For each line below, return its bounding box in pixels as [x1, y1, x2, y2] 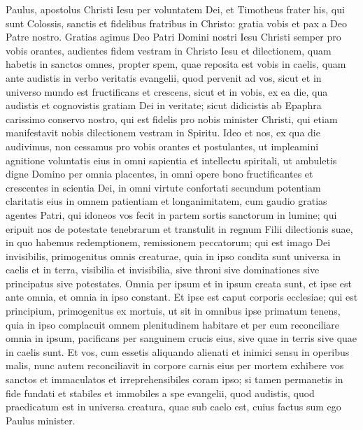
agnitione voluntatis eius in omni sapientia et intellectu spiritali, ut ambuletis [6, 152, 337, 167]
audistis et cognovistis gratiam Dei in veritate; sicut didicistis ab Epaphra [6, 98, 322, 113]
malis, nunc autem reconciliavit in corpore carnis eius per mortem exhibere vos [6, 358, 344, 373]
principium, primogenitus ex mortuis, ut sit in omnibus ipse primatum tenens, [6, 303, 341, 318]
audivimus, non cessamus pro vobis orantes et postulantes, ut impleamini [6, 138, 319, 153]
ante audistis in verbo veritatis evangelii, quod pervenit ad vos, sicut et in [6, 70, 322, 85]
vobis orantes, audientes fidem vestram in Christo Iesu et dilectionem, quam [6, 43, 332, 57]
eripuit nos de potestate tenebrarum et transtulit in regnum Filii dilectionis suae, [6, 221, 353, 236]
